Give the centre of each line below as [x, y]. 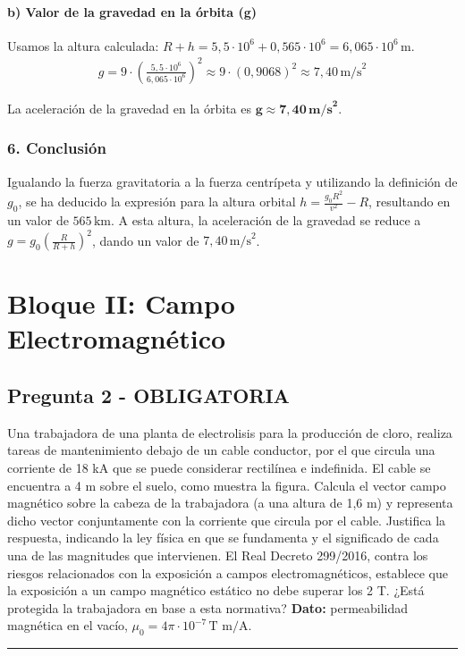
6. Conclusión [57, 148]
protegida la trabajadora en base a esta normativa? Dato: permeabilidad [208, 607]
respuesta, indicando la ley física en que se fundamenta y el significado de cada [223, 538]
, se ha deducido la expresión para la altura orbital [157, 202]
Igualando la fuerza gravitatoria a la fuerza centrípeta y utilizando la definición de [232, 181]
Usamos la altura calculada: [83, 45]
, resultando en [410, 202]
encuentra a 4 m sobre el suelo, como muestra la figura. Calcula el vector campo [227, 485]
